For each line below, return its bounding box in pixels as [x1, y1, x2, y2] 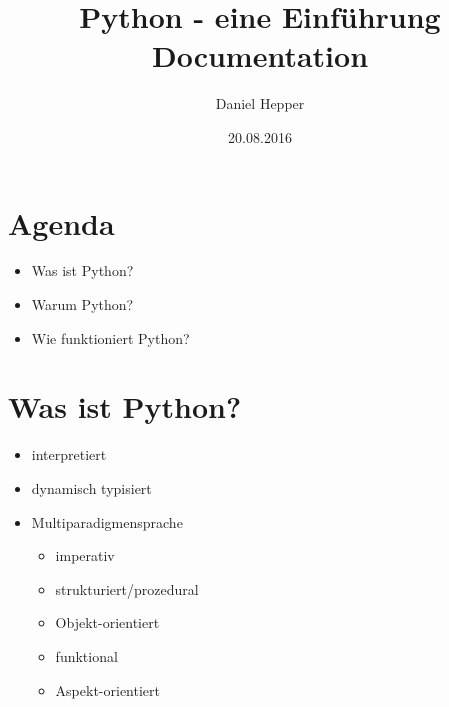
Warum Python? [31, 294, 134, 315]
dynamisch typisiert [31, 477, 152, 498]
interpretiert [31, 444, 107, 465]
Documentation [151, 35, 369, 76]
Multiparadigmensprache [31, 511, 183, 532]
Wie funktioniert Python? [31, 327, 190, 348]
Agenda [8, 202, 115, 243]
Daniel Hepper [215, 93, 305, 114]
